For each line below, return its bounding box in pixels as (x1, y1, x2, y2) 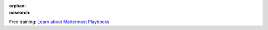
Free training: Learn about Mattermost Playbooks (9, 19, 110, 25)
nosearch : (9, 10, 31, 16)
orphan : (9, 3, 26, 8)
